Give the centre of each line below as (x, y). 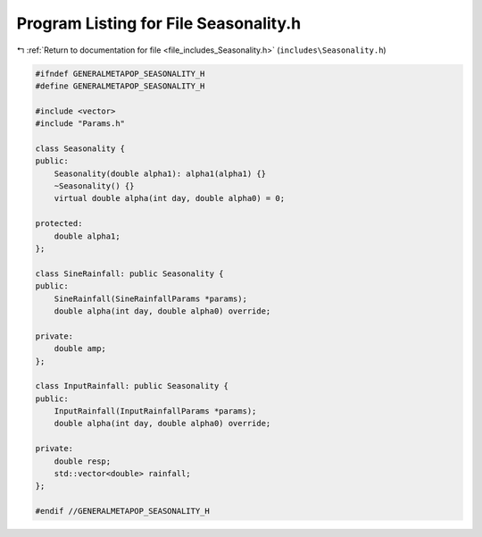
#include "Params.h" (80, 124)
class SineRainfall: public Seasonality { (129, 273)
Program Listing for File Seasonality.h (159, 23)
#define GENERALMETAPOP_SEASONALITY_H (120, 86)
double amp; (80, 349)
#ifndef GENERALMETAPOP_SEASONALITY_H (120, 73)
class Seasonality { (80, 148)
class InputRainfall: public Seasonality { (132, 386)
